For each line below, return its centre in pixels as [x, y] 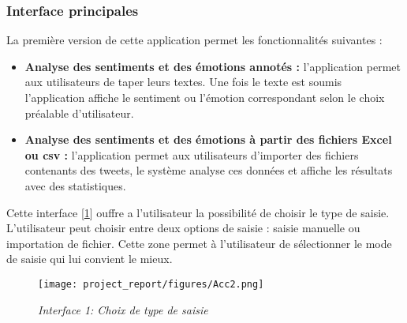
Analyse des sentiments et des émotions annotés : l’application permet [213, 66]
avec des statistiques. [75, 185]
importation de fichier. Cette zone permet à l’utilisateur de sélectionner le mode [199, 243]
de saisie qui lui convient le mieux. [90, 259]
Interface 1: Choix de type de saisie [123, 309]
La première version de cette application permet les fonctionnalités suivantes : [194, 40]
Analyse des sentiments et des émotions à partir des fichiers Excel [208, 139]
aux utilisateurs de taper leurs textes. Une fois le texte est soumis [183, 82]
